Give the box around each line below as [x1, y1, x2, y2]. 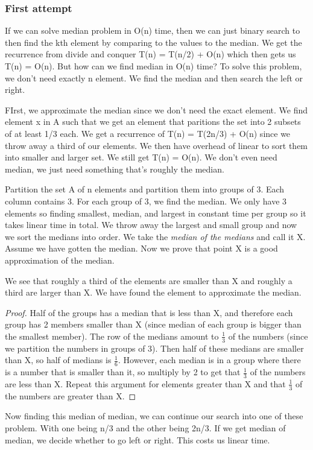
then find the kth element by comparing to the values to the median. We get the [5, 36, 302, 48]
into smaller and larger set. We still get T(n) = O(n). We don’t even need [5, 151, 277, 163]
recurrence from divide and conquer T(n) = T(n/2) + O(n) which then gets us [5, 48, 296, 60]
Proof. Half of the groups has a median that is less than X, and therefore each [5, 306, 293, 318]
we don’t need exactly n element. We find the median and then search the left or [5, 71, 303, 84]
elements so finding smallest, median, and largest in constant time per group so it [5, 206, 306, 219]
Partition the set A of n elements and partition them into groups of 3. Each [5, 183, 285, 195]
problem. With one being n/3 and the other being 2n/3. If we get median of [5, 421, 286, 434]
